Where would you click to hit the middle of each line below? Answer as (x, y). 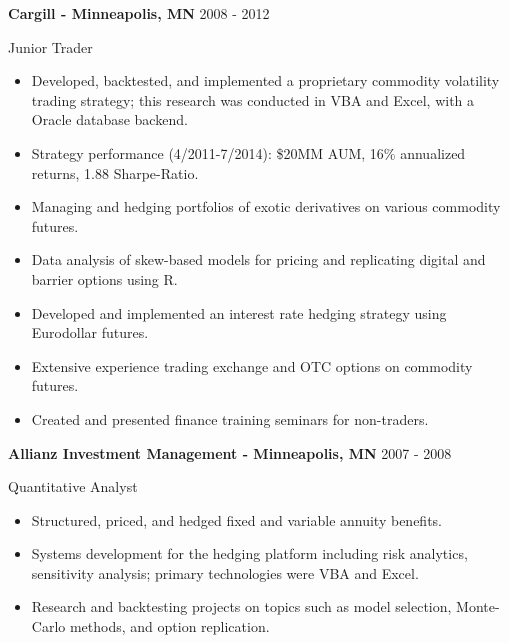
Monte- (478, 606)
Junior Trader (50, 46)
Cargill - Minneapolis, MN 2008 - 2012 (139, 13)
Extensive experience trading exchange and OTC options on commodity (252, 365)
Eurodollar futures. (90, 332)
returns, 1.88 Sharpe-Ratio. (115, 172)
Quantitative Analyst (73, 486)
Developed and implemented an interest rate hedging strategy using (239, 312)
